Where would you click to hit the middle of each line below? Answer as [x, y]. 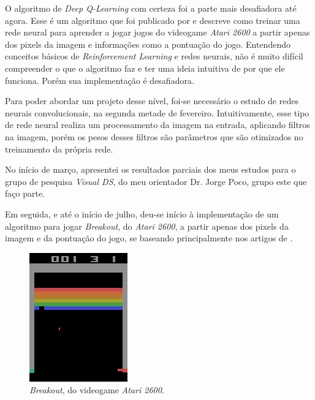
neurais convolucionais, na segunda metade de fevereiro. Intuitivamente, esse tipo [157, 112]
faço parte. [25, 193]
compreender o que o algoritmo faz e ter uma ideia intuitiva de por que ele [145, 68]
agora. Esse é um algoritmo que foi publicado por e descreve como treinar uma [153, 20]
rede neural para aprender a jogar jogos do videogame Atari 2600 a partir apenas [157, 32]
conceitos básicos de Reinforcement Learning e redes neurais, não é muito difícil [154, 56]
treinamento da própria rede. [59, 149]
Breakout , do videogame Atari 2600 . [97, 390]
